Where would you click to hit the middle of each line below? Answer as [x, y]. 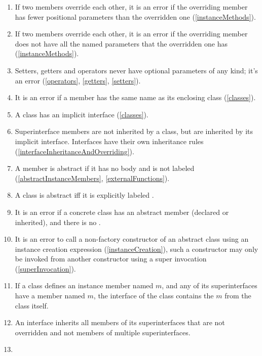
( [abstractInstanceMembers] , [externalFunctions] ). [92, 178]
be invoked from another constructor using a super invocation [111, 259]
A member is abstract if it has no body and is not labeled [105, 168]
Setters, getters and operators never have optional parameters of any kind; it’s [136, 70]
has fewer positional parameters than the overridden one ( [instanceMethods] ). [135, 16]
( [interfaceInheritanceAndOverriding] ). [74, 151]
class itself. [32, 305]
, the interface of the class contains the [154, 296]
